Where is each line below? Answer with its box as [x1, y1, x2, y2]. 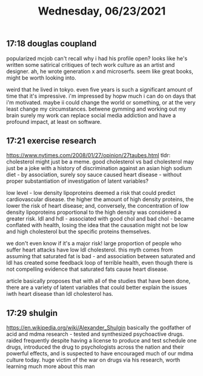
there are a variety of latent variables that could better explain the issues [6, 284, 187, 291]
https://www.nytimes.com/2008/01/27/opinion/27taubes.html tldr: [6, 152, 171, 159]
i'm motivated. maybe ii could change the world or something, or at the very [6, 98, 196, 106]
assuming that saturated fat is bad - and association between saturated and [6, 253, 196, 260]
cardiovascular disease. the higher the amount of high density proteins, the [6, 196, 194, 203]
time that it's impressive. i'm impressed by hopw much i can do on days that [6, 92, 196, 100]
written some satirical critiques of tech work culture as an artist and [6, 61, 175, 68]
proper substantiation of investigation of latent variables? [6, 177, 149, 185]
